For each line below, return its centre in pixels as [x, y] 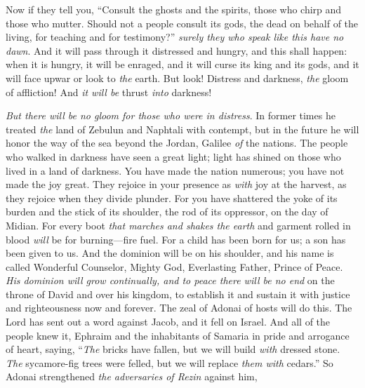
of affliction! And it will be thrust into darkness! [109, 92]
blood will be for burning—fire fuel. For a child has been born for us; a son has [176, 239]
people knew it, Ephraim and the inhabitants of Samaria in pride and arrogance [178, 335]
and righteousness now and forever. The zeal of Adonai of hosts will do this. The [179, 308]
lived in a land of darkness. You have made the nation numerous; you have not [175, 170]
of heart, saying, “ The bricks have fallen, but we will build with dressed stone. [173, 349]
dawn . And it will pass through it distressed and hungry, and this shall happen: [177, 50]
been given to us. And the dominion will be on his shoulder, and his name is [170, 253]
